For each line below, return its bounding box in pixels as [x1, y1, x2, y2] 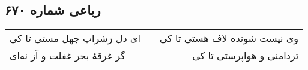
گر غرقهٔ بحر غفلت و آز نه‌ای [10, 48, 125, 63]
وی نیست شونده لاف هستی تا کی [159, 31, 299, 45]
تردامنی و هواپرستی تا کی [192, 48, 299, 63]
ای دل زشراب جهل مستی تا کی [10, 31, 140, 45]
